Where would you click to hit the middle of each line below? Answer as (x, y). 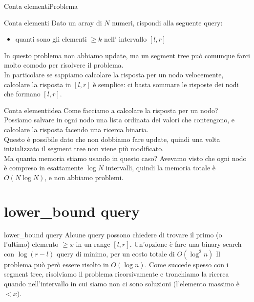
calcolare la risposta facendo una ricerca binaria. (76, 129)
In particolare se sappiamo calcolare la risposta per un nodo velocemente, (114, 74)
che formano (22, 94)
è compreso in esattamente (44, 168)
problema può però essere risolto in (56, 264)
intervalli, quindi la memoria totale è (161, 168)
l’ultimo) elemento (31, 244)
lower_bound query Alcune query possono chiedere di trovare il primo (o (113, 234)
